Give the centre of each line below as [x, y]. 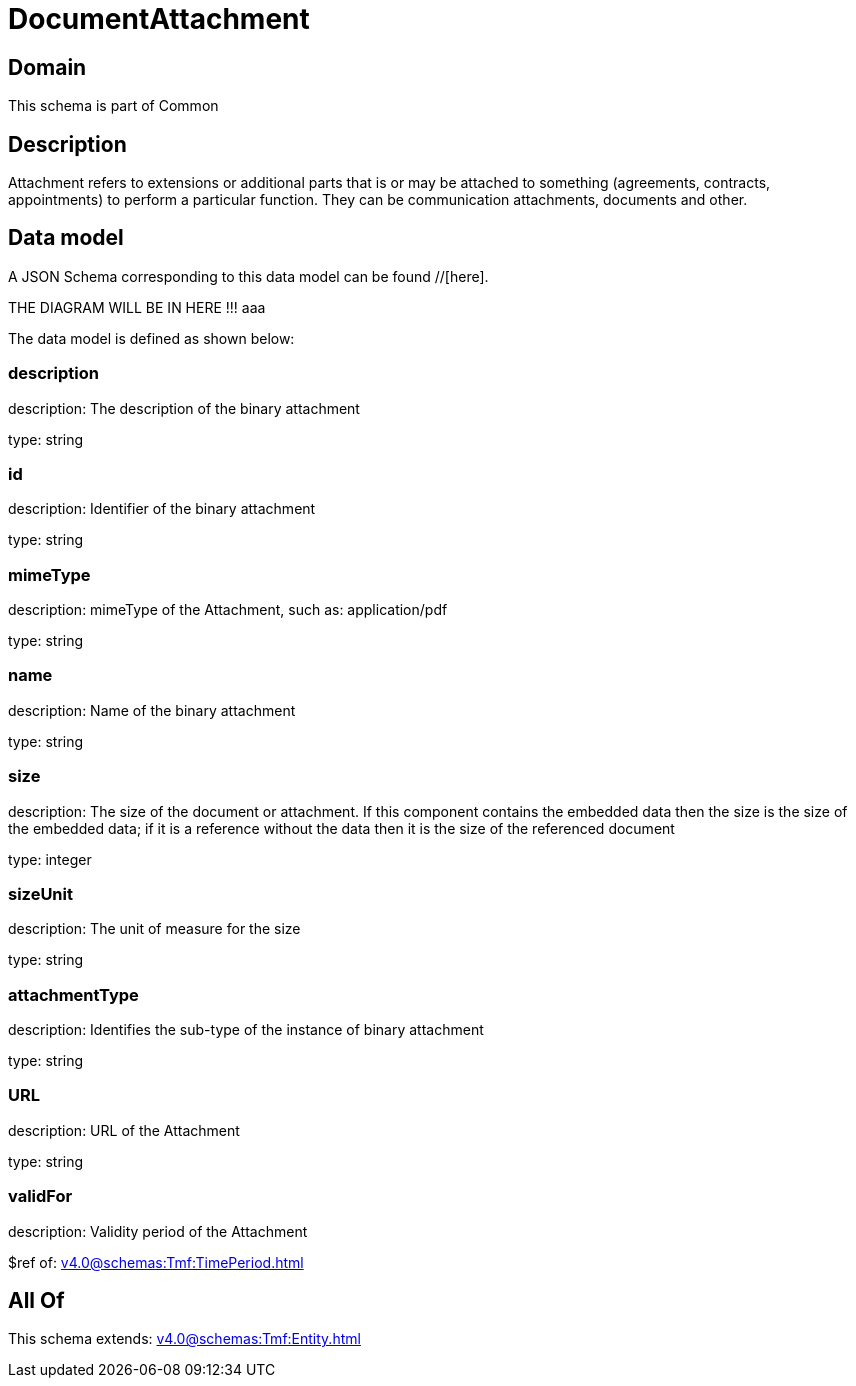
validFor [40, 1196]
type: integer [50, 859]
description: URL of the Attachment [124, 1130]
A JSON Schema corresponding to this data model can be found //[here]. [248, 276]
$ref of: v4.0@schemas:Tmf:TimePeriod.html [156, 1262]
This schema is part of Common [113, 106]
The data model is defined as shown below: [151, 338]
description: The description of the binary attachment [184, 408]
